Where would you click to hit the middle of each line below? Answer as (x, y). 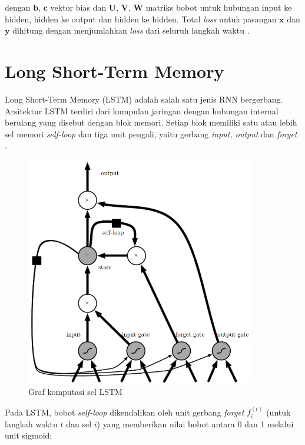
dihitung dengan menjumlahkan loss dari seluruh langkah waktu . (131, 30)
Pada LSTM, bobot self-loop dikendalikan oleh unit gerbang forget (125, 412)
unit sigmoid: (29, 435)
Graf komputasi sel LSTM (75, 392)
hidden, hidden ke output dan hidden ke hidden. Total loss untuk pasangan (141, 19)
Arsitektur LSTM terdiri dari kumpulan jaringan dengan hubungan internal (142, 111)
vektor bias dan (78, 7)
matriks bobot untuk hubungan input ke (219, 7)
